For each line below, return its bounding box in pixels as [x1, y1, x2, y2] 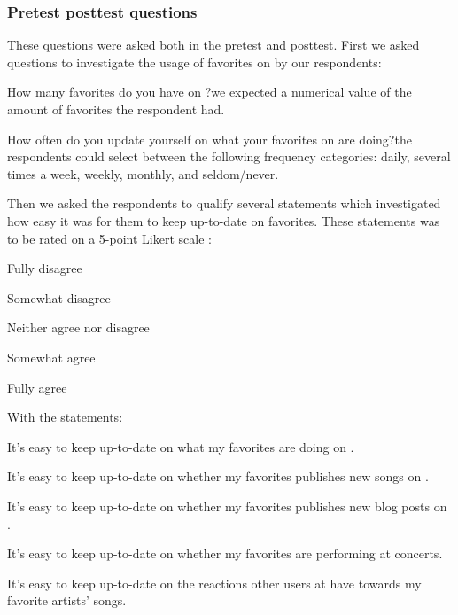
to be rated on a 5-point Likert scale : [7, 229, 212, 247]
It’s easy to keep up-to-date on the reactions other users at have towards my [7, 573, 422, 592]
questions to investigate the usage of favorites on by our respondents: [7, 52, 382, 71]
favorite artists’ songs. [7, 591, 127, 610]
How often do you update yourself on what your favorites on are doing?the [7, 129, 412, 148]
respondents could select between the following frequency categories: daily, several [7, 147, 451, 166]
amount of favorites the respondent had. [7, 100, 225, 118]
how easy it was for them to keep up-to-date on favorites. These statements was [7, 211, 440, 230]
